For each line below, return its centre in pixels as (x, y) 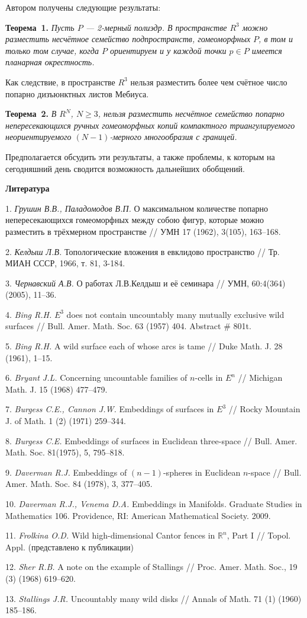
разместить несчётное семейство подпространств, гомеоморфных (128, 39)
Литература (28, 188)
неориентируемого (38, 137)
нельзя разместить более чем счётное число (209, 82)
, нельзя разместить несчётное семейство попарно (191, 114)
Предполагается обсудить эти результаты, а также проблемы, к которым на (140, 156)
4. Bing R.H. (29, 314)
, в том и (276, 39)
